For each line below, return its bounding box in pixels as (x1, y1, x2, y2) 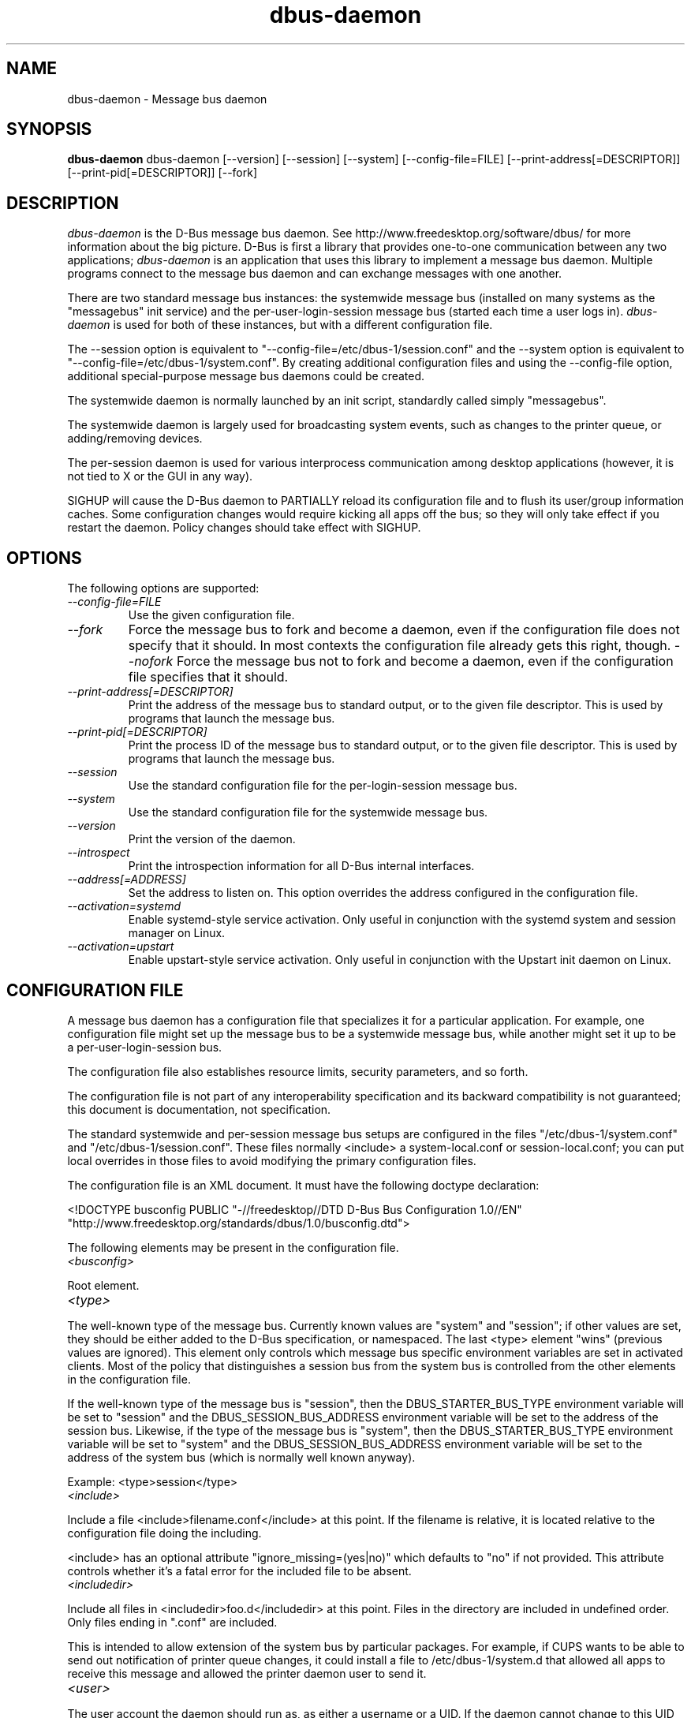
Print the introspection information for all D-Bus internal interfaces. (128, 859, 475, 873)
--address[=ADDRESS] (67, 872, 186, 887)
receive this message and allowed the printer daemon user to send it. (67, 1666, 427, 1680)
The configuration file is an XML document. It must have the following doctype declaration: (67, 1178, 540, 1192)
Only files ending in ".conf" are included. (67, 1615, 278, 1629)
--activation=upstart (67, 939, 174, 954)
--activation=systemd (67, 899, 181, 913)
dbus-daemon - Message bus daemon (67, 92, 267, 106)
